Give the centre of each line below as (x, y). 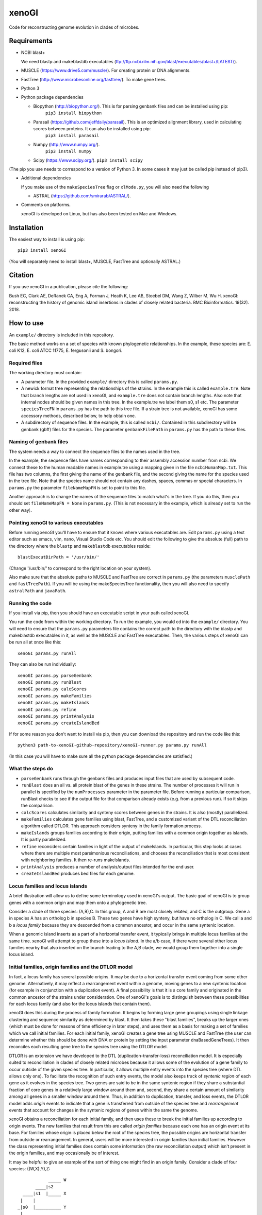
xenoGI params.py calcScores (52, 689)
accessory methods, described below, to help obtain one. (78, 416)
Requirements (31, 41)
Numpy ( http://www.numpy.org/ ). (66, 144)
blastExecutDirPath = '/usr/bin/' (58, 557)
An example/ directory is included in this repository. (61, 335)
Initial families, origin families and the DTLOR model (71, 967)
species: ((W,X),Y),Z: (30, 1169)
